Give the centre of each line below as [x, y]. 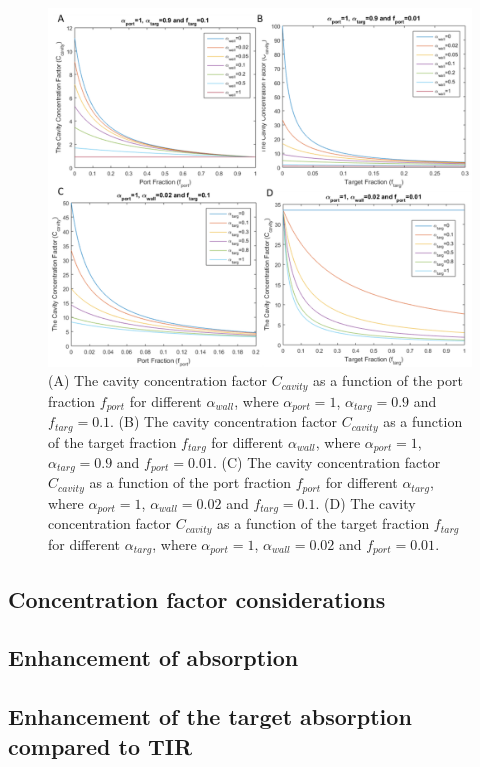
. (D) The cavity [365, 502]
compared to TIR [100, 745]
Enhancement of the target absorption [210, 716]
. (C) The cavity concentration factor [326, 461]
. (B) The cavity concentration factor [224, 421]
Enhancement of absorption [153, 657]
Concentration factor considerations [197, 598]
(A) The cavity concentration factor [158, 380]
